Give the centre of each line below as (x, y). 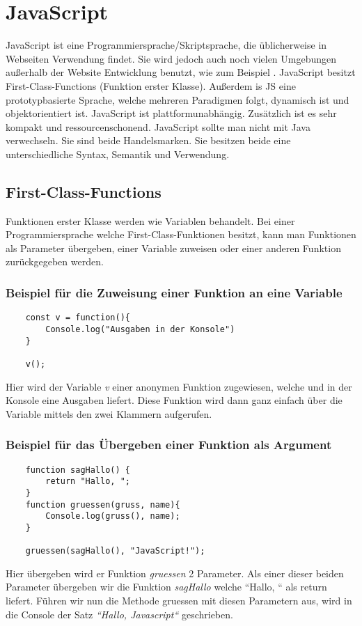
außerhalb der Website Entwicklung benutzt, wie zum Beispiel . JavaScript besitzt (181, 72)
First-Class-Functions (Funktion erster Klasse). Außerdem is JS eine (151, 85)
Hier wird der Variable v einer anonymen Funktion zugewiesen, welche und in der (179, 386)
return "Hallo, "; (88, 482)
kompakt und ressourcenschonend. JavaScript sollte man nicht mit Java (158, 126)
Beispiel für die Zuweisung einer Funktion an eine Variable (174, 292)
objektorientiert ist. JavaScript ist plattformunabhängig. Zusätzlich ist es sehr (171, 113)
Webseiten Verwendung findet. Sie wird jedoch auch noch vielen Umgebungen (171, 58)
